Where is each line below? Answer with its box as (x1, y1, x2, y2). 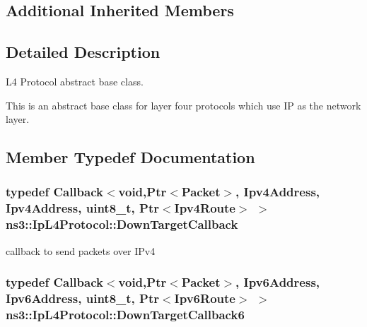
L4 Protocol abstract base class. (6, 73, 144, 88)
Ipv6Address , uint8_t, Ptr (6, 290, 159, 307)
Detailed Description (6, 41, 161, 63)
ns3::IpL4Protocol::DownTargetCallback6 (6, 305, 245, 323)
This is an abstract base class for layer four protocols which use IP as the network (6, 97, 361, 112)
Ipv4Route (174, 199, 235, 217)
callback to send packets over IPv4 (6, 243, 156, 258)
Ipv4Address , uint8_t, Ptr (6, 199, 159, 217)
